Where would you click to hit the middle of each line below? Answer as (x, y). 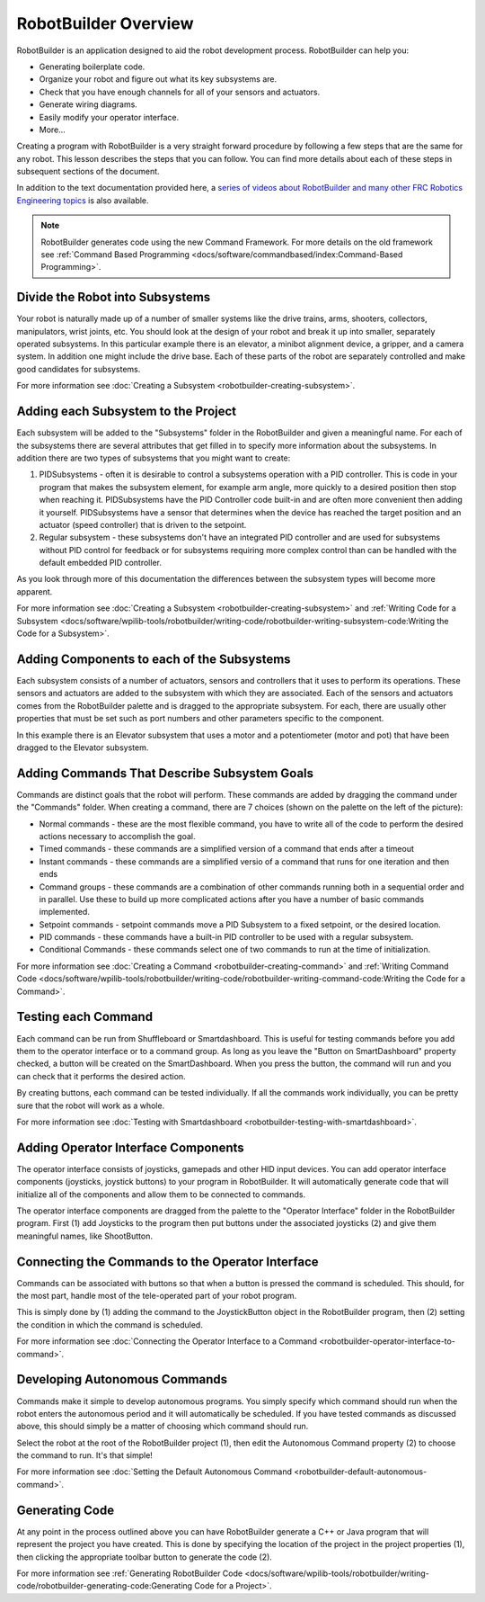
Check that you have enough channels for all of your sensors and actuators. (180, 92)
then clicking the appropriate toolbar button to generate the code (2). (145, 1557)
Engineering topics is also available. (83, 200)
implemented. (64, 912)
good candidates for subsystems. (79, 369)
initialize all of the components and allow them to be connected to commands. (161, 1194)
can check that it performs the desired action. (101, 1076)
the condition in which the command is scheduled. (110, 1325)
